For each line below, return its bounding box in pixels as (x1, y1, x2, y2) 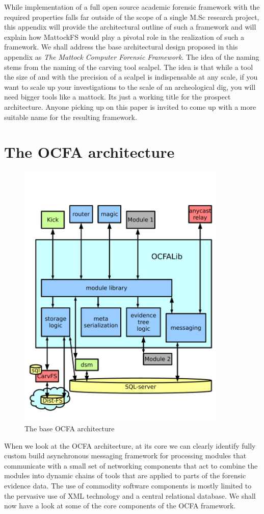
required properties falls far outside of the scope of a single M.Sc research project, (4, 11, 259, 22)
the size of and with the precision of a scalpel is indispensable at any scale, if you (4, 71, 258, 82)
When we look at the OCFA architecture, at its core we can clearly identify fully (4, 440, 256, 451)
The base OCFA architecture (24, 423, 115, 434)
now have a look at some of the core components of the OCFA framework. (4, 500, 236, 511)
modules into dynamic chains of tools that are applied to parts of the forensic (4, 470, 246, 481)
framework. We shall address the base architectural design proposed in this (4, 41, 238, 52)
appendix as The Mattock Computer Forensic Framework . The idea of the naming (4, 51, 259, 62)
